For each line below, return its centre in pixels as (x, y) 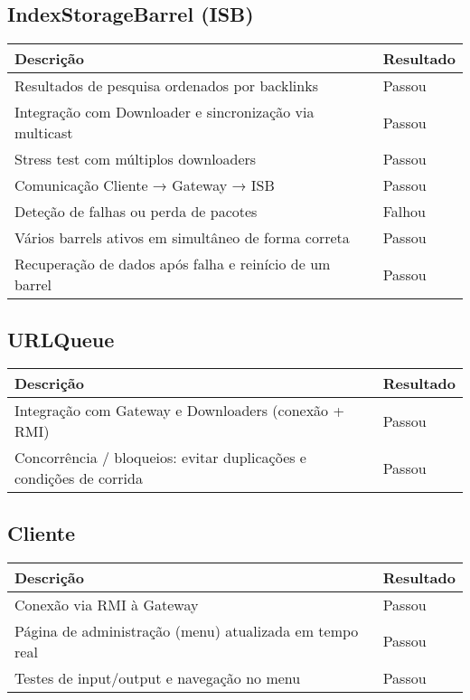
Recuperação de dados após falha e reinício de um (173, 264)
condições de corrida (79, 478)
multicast (44, 133)
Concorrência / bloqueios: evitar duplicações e (160, 458)
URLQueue (61, 339)
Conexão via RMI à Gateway (107, 604)
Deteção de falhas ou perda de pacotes (136, 212)
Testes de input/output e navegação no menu (158, 677)
